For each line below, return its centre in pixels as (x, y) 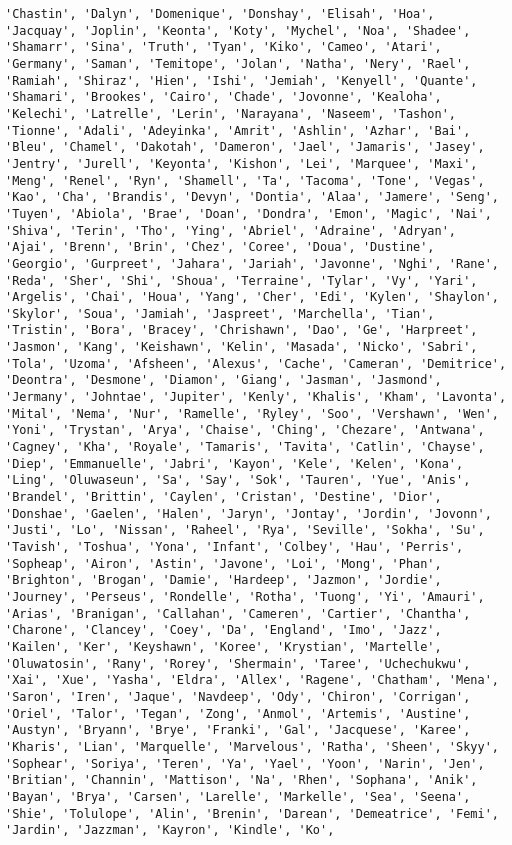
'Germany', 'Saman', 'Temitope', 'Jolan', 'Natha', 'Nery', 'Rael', (238, 63)
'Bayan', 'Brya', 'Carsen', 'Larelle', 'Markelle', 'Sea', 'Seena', (238, 796)
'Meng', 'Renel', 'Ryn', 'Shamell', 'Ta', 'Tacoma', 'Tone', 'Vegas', (245, 180)
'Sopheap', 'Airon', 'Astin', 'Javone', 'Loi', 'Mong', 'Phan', (223, 563)
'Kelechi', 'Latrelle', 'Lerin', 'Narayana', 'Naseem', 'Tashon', (231, 113)
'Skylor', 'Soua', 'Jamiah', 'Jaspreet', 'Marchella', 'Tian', (220, 313)
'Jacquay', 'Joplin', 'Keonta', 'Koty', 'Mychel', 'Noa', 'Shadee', (238, 30)
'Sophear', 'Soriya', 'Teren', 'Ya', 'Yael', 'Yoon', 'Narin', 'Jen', (245, 763)
